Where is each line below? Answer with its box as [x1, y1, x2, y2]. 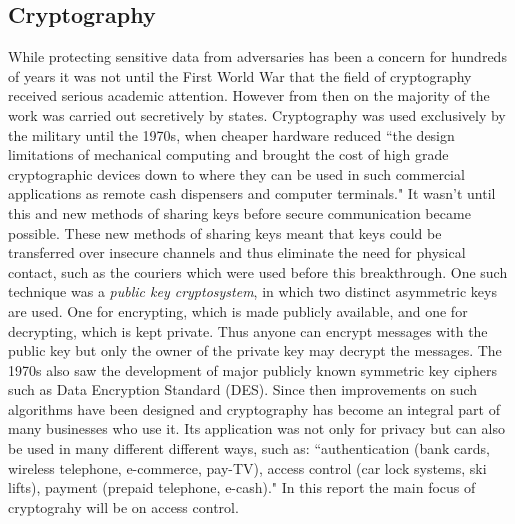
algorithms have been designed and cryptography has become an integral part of [8, 398, 500, 419]
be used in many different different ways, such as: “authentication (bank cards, [8, 438, 490, 459]
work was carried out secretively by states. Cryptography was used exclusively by [8, 104, 506, 125]
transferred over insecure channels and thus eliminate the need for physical [8, 242, 466, 263]
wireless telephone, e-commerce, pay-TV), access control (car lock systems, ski [8, 457, 487, 478]
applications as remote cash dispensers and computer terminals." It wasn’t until [8, 183, 496, 204]
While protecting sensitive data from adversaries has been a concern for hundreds [8, 46, 507, 67]
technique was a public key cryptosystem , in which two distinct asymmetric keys [8, 281, 497, 302]
